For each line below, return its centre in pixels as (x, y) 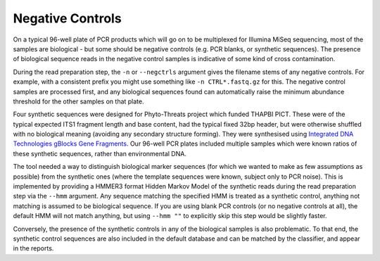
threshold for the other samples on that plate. (78, 101)
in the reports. (33, 248)
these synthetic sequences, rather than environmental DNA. (100, 153)
